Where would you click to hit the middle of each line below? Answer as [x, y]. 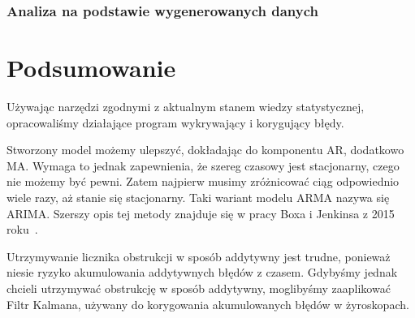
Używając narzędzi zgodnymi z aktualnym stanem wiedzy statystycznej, [186, 106]
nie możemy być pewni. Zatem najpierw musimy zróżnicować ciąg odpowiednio [203, 181]
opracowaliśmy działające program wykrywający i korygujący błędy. [175, 122]
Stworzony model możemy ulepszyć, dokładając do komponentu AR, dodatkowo [205, 150]
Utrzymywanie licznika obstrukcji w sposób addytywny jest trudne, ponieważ [199, 256]
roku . [22, 229]
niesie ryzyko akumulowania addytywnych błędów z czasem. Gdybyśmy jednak [202, 272]
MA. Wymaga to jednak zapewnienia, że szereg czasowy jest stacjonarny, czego [203, 165]
